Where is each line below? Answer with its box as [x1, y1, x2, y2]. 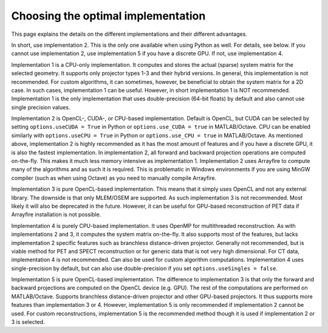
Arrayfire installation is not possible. [11, 211, 101, 218]
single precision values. [11, 103, 70, 111]
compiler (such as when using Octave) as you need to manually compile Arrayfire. [11, 174, 217, 182]
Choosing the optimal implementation [11, 9, 206, 22]
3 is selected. [11, 318, 45, 326]
